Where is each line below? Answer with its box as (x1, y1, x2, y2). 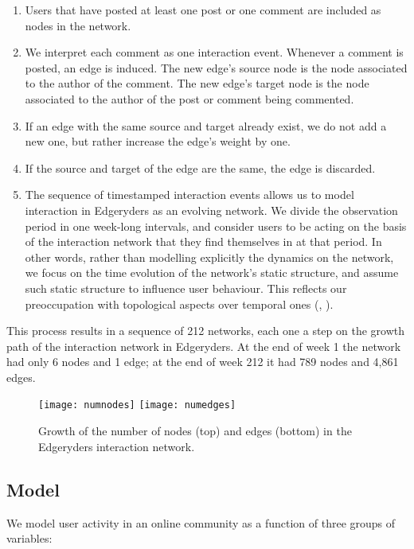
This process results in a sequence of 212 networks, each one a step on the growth (6, 322, 405, 339)
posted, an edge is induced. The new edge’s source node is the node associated (25, 59, 408, 76)
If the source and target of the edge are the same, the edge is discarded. (25, 159, 376, 176)
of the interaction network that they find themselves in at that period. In (25, 233, 382, 250)
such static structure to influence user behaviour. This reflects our (25, 279, 347, 296)
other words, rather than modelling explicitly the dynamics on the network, (25, 248, 394, 265)
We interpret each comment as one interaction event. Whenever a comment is (25, 44, 404, 60)
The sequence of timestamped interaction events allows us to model (25, 186, 354, 203)
